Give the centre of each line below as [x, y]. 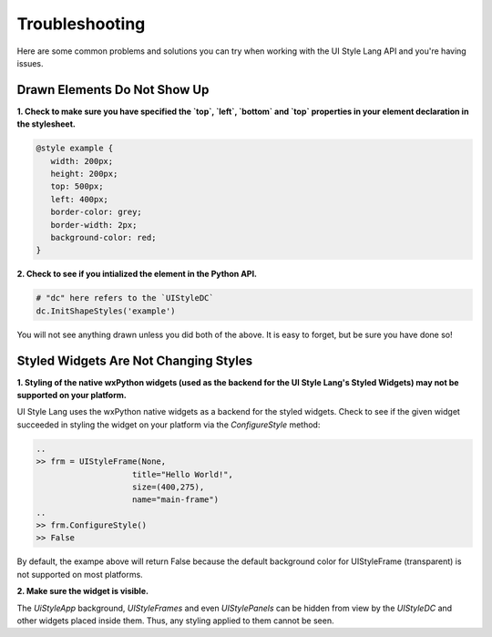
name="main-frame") [175, 500]
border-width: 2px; [94, 225]
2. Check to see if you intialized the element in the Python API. [137, 274]
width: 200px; [82, 161]
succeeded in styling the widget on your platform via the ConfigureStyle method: [169, 425]
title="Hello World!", [183, 474]
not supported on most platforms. [80, 574]
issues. [31, 63]
